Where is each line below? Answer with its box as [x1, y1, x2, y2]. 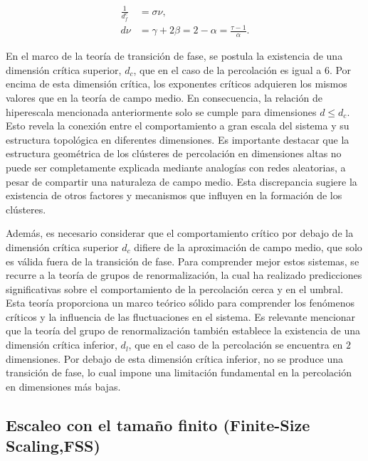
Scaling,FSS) [6, 435, 100, 457]
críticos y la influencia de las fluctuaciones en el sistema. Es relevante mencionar [6, 309, 356, 324]
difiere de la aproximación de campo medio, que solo [134, 239, 362, 254]
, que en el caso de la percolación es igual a [133, 62, 322, 77]
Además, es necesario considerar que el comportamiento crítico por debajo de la [6, 226, 354, 240]
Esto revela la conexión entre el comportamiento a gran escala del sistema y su [6, 118, 349, 133]
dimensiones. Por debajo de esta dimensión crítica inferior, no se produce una [6, 351, 344, 366]
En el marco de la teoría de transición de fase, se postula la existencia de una [6, 48, 343, 63]
